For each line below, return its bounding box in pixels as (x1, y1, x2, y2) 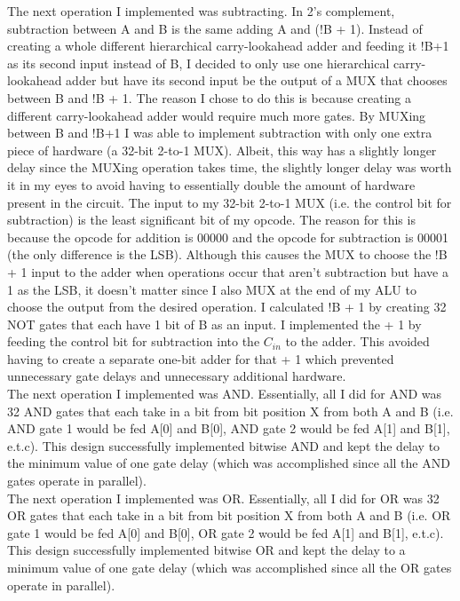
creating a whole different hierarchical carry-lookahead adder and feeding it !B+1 (7, 36, 449, 55)
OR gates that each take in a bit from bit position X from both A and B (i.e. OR (7, 506, 451, 525)
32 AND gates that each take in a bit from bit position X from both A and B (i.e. (7, 401, 454, 420)
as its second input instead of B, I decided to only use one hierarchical (7, 53, 390, 72)
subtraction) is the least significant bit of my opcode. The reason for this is (7, 210, 416, 229)
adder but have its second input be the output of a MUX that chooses (66, 71, 448, 90)
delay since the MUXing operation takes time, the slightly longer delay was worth (7, 158, 452, 177)
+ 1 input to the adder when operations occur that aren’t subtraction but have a (7, 262, 448, 281)
